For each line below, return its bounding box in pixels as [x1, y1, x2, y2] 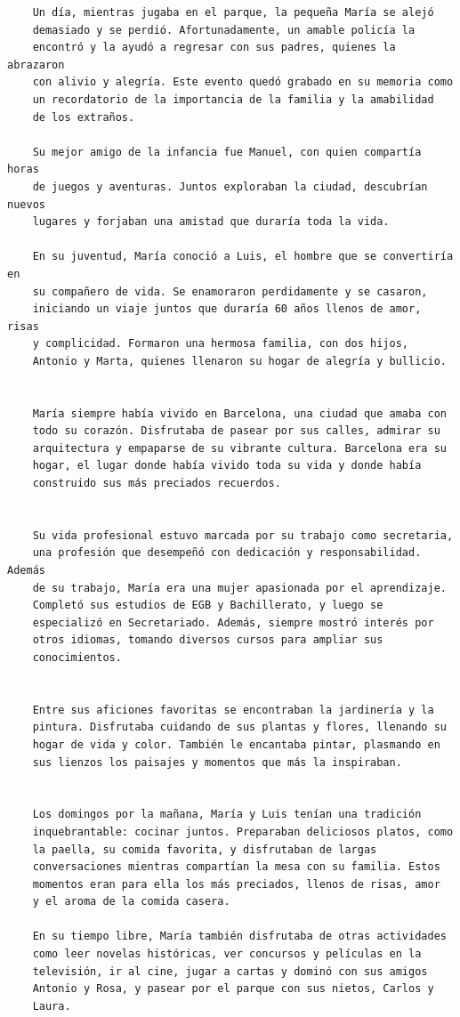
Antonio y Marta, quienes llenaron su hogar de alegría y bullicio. [32, 354, 447, 367]
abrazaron [7, 58, 65, 71]
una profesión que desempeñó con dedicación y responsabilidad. [32, 546, 422, 560]
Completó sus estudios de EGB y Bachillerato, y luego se [32, 599, 383, 612]
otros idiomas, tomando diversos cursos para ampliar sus [32, 634, 383, 647]
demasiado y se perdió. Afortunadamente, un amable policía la [32, 23, 416, 36]
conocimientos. [32, 650, 122, 664]
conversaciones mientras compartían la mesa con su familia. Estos [32, 860, 440, 874]
